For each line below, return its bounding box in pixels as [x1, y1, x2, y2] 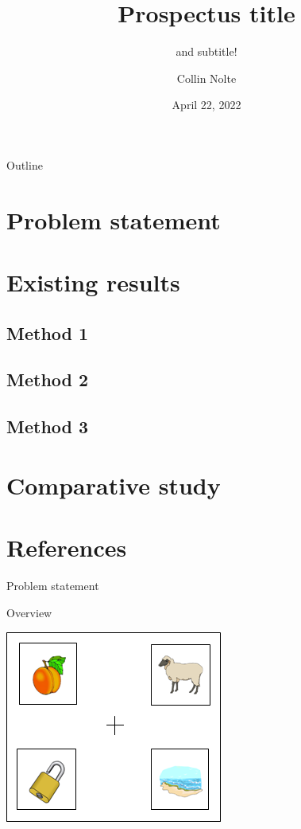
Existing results [6, 266, 180, 299]
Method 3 [6, 414, 89, 439]
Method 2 [6, 367, 89, 392]
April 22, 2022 [172, 96, 241, 113]
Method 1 [6, 320, 89, 345]
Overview [6, 604, 52, 620]
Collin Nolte [176, 69, 237, 86]
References [6, 531, 127, 564]
